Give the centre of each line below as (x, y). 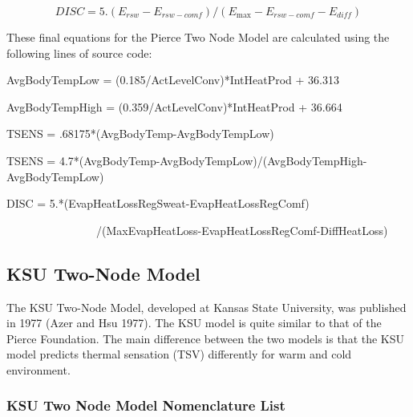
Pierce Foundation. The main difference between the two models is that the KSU (206, 338)
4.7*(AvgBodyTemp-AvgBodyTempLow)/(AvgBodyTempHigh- (213, 160)
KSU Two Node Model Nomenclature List (146, 405)
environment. (38, 369)
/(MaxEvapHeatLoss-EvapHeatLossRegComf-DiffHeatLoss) (242, 230)
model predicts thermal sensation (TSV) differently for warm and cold (179, 354)
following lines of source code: (79, 53)
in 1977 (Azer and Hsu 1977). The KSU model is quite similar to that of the (194, 323)
